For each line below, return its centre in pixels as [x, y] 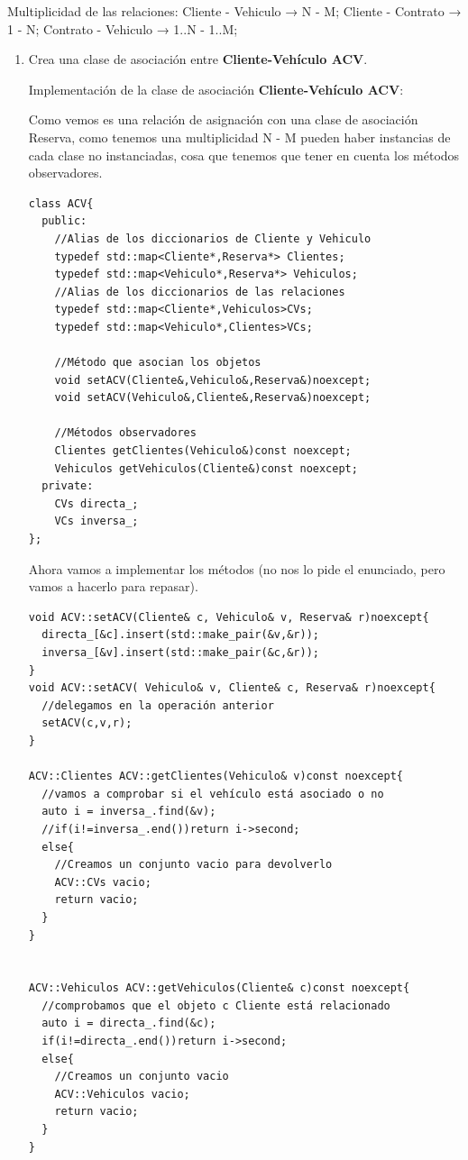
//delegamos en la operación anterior [158, 705]
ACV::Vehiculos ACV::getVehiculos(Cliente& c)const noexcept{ [219, 988]
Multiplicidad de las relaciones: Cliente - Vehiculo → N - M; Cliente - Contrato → [234, 11]
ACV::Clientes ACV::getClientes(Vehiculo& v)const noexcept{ [216, 776]
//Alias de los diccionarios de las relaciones [200, 292]
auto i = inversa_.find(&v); [129, 812]
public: [64, 221]
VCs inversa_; [96, 521]
